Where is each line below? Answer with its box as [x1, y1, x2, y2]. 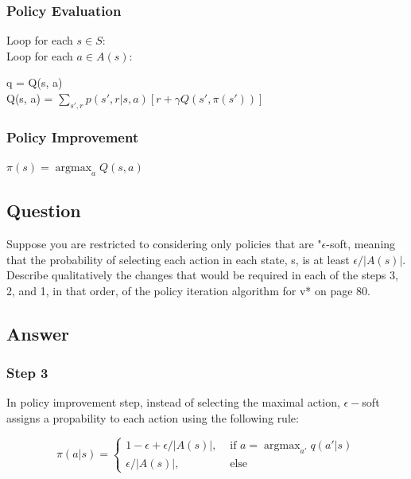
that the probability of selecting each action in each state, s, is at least [6, 251, 350, 267]
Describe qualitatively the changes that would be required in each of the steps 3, [6, 267, 398, 283]
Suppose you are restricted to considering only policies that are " [6, 236, 322, 252]
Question [6, 198, 81, 223]
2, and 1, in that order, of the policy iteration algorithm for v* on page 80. [6, 282, 370, 298]
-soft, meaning [326, 236, 396, 252]
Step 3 [6, 363, 48, 383]
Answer [6, 321, 70, 345]
